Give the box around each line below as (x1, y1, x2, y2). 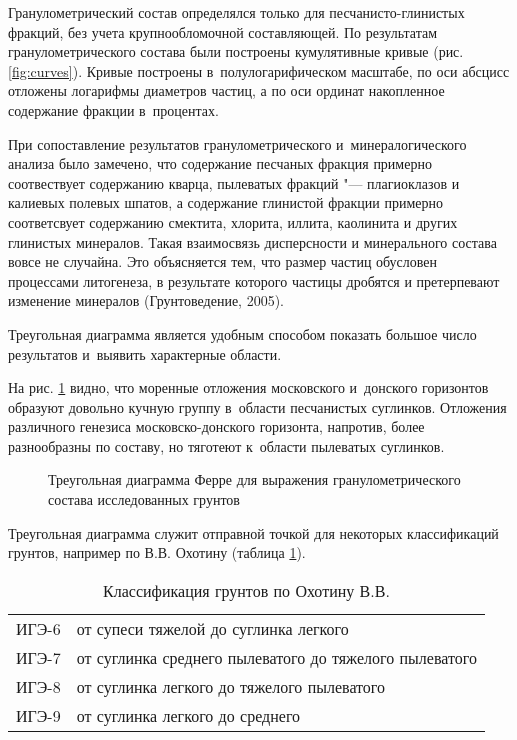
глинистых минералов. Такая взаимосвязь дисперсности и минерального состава (8, 231, 497, 252)
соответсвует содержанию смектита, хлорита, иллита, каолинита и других (8, 211, 458, 232)
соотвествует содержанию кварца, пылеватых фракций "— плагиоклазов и (8, 172, 460, 193)
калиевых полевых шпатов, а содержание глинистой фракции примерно (8, 192, 444, 213)
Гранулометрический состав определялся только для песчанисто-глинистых (8, 2, 465, 22)
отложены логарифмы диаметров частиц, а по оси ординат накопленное (8, 80, 445, 101)
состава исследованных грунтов (48, 489, 240, 510)
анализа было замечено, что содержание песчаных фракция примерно (8, 153, 432, 174)
